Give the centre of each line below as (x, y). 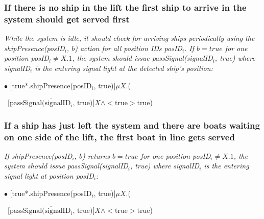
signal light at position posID (49, 176)
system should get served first (67, 19)
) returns (96, 155)
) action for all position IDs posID (128, 48)
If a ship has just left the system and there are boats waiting (132, 125)
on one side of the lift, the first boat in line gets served (119, 137)
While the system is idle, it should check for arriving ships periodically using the (129, 38)
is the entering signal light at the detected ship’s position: (124, 68)
